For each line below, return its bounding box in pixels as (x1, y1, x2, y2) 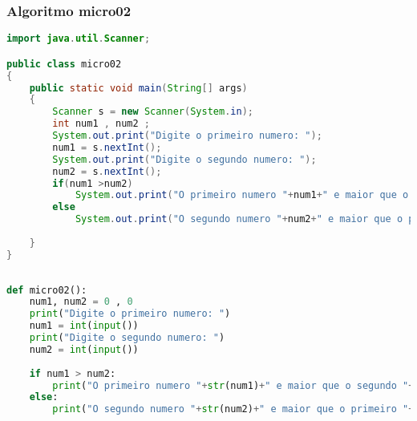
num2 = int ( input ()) (29, 343, 139, 355)
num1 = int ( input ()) (29, 320, 139, 332)
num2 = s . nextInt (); (52, 165, 162, 177)
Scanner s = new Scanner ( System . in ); (52, 106, 253, 118)
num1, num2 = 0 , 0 (29, 296, 133, 308)
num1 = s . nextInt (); (52, 141, 162, 153)
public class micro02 (6, 58, 122, 70)
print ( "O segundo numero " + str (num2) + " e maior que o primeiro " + (52, 403, 415, 415)
